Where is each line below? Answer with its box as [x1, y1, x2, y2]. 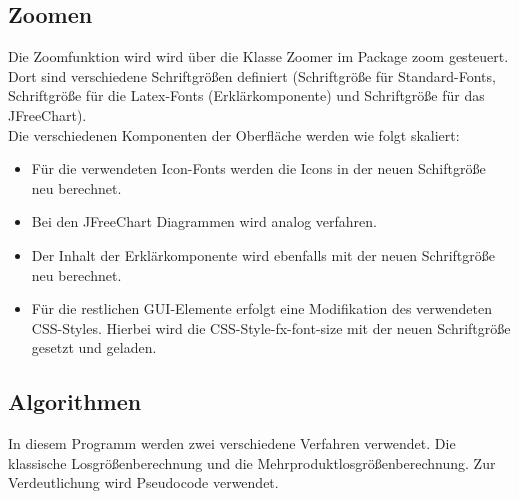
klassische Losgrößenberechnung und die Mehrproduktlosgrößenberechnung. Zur [8, 452, 496, 473]
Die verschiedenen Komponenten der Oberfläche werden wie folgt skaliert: [8, 124, 460, 145]
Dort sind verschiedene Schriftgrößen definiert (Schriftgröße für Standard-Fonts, [8, 65, 496, 86]
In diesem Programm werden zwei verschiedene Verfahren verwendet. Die [8, 433, 456, 454]
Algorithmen [8, 386, 142, 417]
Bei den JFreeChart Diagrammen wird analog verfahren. [31, 211, 377, 232]
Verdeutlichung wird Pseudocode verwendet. [8, 472, 279, 493]
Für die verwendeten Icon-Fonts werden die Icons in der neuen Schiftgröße [31, 158, 486, 179]
